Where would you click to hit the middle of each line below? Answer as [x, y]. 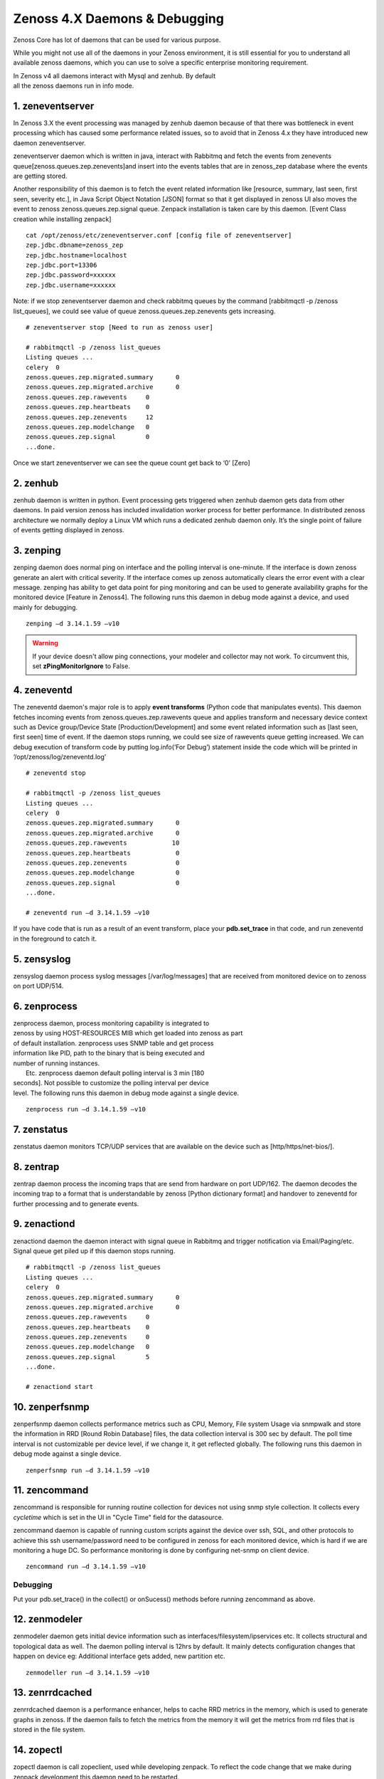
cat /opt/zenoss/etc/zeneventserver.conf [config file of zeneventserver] [159, 235]
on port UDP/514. [38, 986]
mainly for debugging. [46, 607]
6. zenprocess [46, 1006]
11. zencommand [51, 1490]
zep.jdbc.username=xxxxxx [71, 285]
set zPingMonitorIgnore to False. [81, 666]
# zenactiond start [60, 1387]
